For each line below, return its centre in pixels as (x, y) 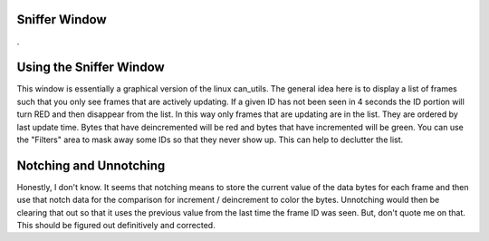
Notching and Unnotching (91, 165)
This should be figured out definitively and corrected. (116, 226)
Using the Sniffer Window (91, 67)
